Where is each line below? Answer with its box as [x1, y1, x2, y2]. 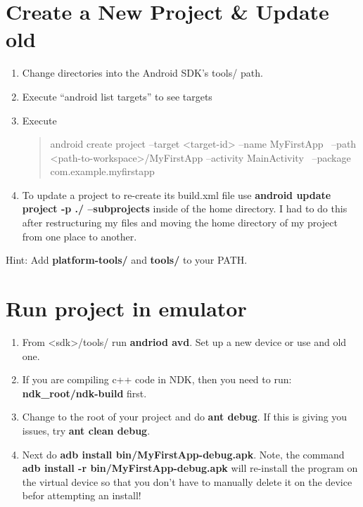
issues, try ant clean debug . [22, 423, 151, 437]
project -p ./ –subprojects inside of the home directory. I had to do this [22, 201, 348, 216]
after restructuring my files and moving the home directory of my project [22, 215, 338, 230]
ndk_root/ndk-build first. [22, 385, 147, 400]
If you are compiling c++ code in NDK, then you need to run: [22, 372, 292, 387]
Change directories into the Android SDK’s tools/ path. [22, 65, 263, 80]
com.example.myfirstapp [50, 164, 155, 179]
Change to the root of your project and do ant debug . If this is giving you [22, 409, 348, 424]
